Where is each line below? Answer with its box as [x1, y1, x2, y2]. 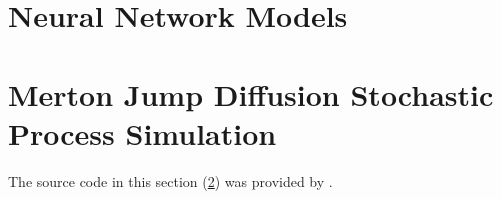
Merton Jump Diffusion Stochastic [8, 73, 494, 114]
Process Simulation [8, 112, 277, 153]
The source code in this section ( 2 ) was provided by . [8, 170, 333, 191]
